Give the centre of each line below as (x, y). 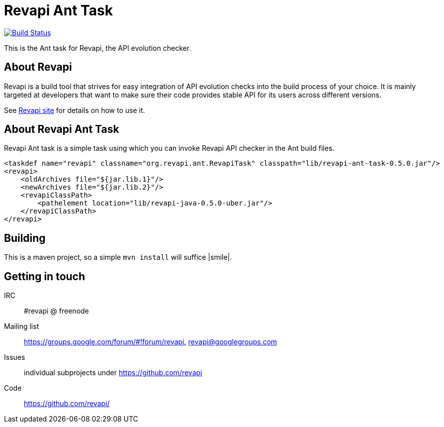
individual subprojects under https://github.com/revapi (113, 373)
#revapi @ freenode (56, 311)
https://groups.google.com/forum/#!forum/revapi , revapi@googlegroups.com (151, 342)
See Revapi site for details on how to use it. (75, 110)
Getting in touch (45, 276)
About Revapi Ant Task (62, 129)
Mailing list (22, 326)
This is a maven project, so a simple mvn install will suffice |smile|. (118, 257)
